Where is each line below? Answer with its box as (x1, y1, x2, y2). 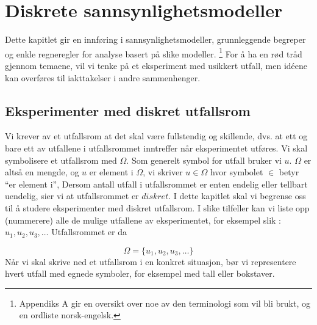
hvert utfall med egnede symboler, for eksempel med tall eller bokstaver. (5, 267, 275, 280)
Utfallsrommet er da (51, 225, 127, 238)
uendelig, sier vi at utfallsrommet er (5, 189, 139, 202)
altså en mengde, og (5, 166, 79, 178)
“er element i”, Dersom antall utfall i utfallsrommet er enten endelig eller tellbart (5, 177, 308, 190)
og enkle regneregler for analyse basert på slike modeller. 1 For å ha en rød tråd (5, 45, 302, 60)
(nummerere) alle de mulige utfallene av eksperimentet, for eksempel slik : (5, 213, 282, 226)
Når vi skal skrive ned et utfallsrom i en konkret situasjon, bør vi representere (5, 255, 296, 268)
